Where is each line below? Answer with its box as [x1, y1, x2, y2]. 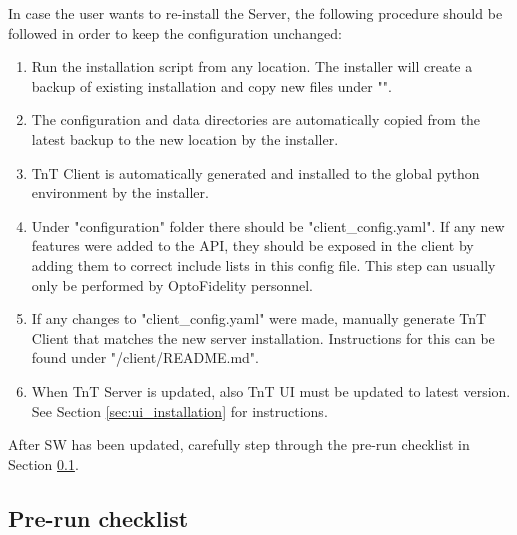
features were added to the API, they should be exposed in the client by [31, 235, 474, 256]
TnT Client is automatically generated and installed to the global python [31, 162, 480, 183]
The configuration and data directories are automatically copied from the [31, 109, 481, 130]
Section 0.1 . [8, 453, 79, 474]
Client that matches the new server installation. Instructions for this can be [31, 327, 495, 348]
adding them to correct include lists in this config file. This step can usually [31, 254, 496, 275]
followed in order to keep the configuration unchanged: [8, 22, 342, 43]
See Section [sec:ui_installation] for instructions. [31, 400, 328, 421]
